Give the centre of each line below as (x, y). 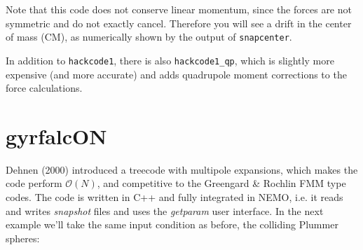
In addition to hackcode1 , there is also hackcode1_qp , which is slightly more (170, 60)
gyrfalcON (56, 136)
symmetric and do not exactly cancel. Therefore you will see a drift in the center (179, 23)
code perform (34, 183)
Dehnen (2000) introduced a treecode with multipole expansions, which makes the (182, 169)
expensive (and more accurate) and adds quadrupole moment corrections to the (176, 74)
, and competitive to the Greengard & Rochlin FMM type (221, 183)
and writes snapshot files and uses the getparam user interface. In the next (165, 210)
